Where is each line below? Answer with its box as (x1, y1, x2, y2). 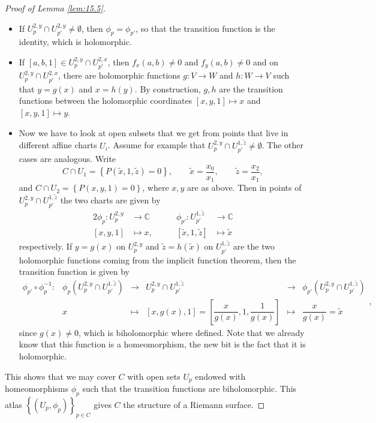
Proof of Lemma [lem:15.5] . (5, 2, 106, 14)
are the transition (219, 82, 283, 95)
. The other (261, 139, 303, 151)
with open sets (127, 370, 181, 382)
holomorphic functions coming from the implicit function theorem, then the (19, 253, 296, 266)
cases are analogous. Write (19, 152, 116, 164)
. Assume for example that (107, 139, 206, 151)
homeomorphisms (5, 382, 68, 395)
